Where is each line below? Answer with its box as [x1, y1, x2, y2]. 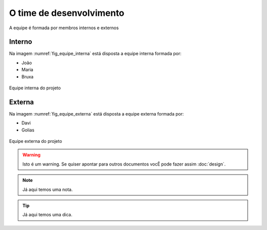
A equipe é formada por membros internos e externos [9, 25, 119, 31]
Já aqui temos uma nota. [22, 186, 73, 192]
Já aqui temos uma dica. [22, 212, 73, 218]
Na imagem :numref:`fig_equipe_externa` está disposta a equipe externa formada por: [9, 111, 184, 116]
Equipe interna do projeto [9, 85, 61, 91]
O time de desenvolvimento [9, 7, 125, 18]
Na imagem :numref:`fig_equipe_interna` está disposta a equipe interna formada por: [9, 51, 181, 57]
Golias [21, 127, 35, 133]
